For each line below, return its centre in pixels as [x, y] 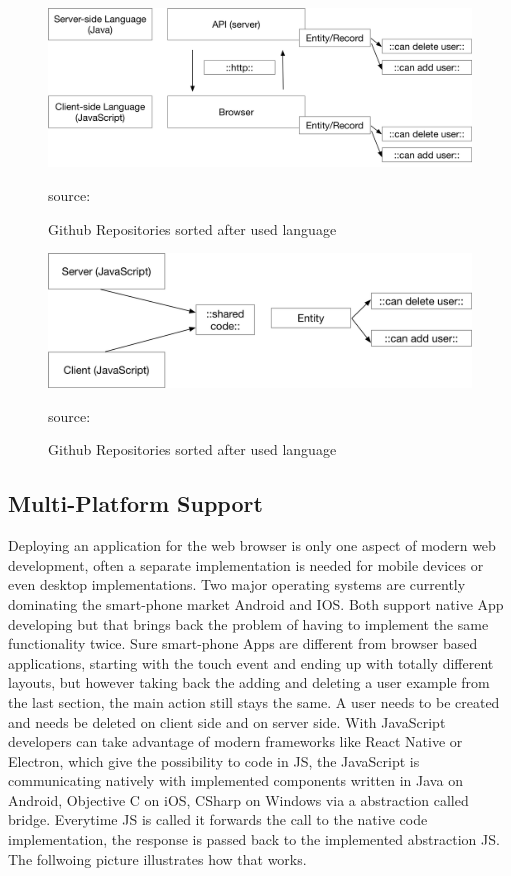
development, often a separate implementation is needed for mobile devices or [246, 564]
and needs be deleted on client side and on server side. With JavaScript [227, 721]
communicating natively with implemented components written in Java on [235, 780]
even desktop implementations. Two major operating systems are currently [237, 584]
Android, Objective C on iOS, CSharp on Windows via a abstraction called [238, 799]
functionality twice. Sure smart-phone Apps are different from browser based [243, 643]
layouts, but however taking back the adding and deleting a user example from [249, 682]
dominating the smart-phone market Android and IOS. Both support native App [256, 603]
